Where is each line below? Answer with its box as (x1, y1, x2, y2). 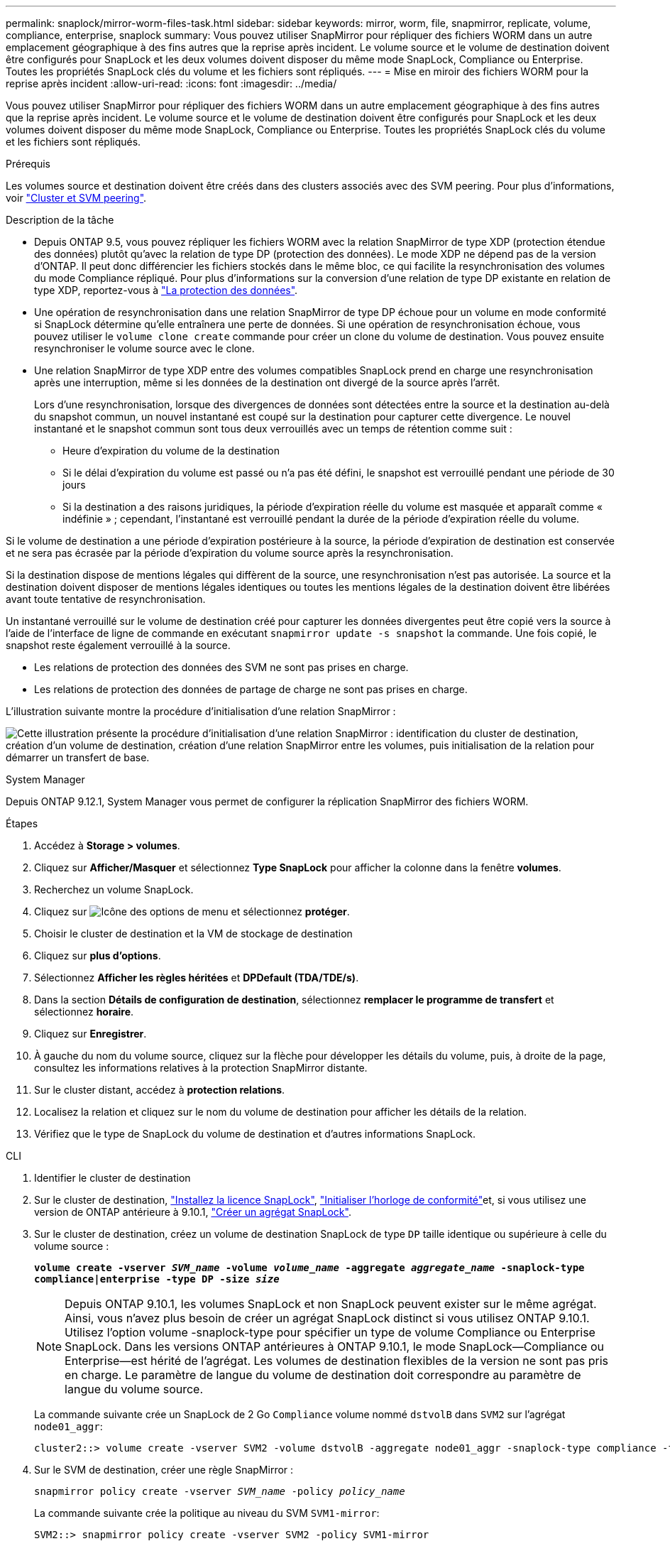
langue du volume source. (65, 1382, 204, 1396)
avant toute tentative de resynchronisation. (6, 593, 206, 605)
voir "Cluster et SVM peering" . (6, 192, 147, 204)
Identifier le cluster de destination (34, 1172, 191, 1184)
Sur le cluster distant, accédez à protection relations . (34, 1084, 285, 1096)
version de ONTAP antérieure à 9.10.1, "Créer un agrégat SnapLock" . (34, 1206, 351, 1218)
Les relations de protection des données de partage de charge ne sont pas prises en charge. (34, 683, 468, 695)
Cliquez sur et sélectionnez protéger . (34, 905, 350, 918)
